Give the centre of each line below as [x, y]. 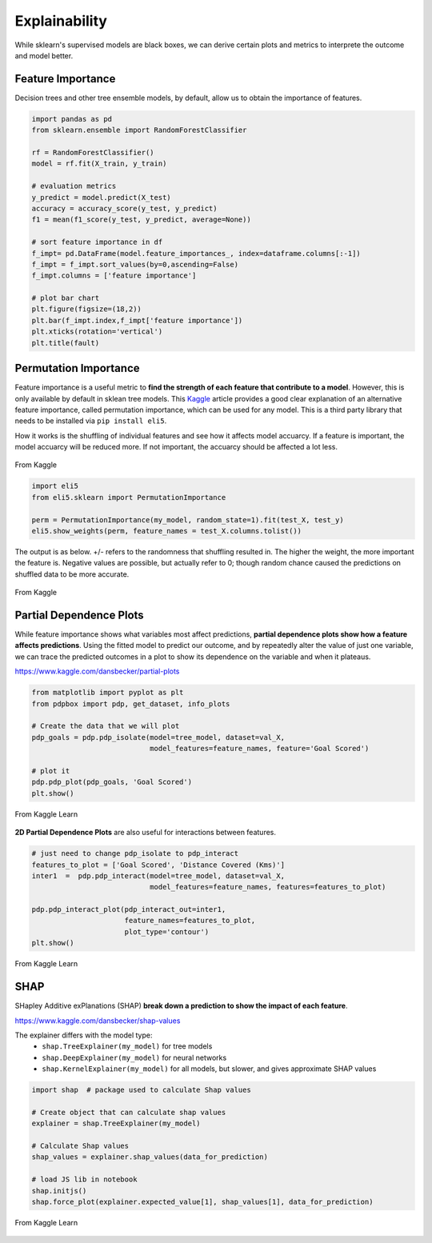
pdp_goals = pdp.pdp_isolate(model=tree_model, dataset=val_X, [158, 737]
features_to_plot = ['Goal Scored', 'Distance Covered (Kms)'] [158, 865]
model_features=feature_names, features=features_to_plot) [268, 887]
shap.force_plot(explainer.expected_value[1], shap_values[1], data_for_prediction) [202, 1201]
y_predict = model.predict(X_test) [101, 197]
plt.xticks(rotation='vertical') [97, 332]
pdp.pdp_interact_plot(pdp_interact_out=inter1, [129, 909]
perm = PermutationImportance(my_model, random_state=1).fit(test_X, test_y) [188, 520]
